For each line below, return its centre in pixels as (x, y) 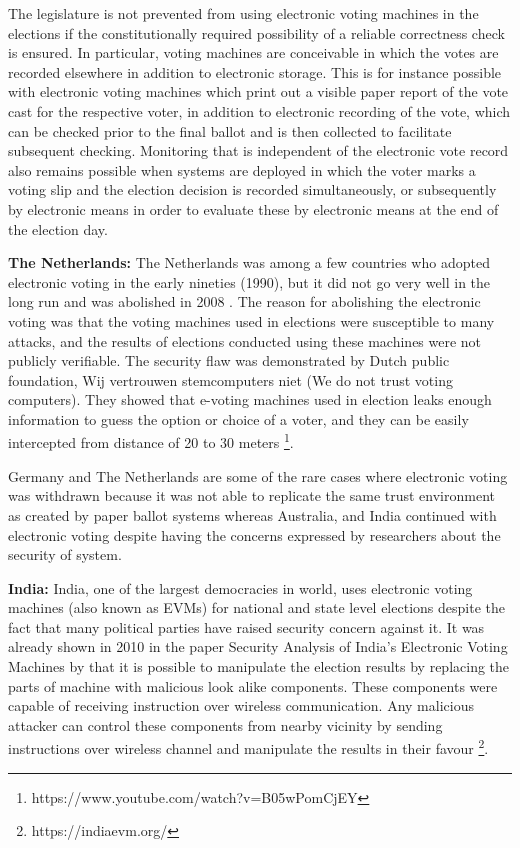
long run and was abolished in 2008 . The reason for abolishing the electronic (244, 301)
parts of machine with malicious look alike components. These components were (253, 685)
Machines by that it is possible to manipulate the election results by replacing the (259, 666)
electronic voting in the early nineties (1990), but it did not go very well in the (249, 281)
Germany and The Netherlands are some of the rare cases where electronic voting (258, 475)
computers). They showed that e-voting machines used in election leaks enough (250, 399)
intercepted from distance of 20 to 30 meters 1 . (151, 441)
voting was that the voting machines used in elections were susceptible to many (251, 320)
